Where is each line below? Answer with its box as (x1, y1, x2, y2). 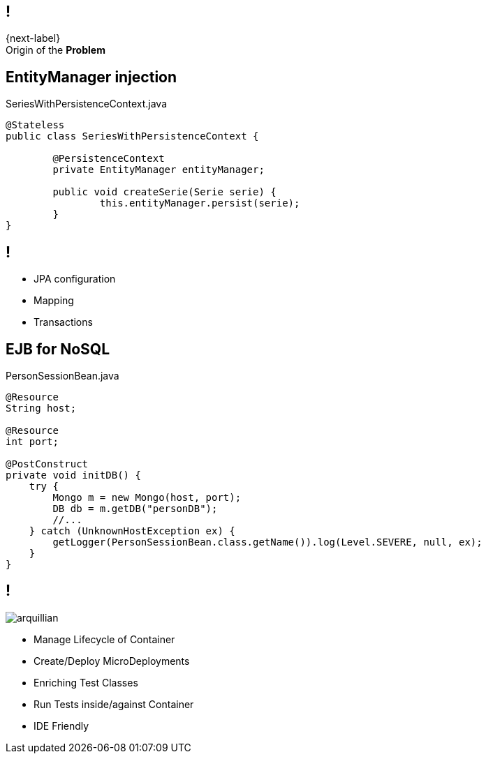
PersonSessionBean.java (6, 369, 119, 382)
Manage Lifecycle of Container (34, 633, 175, 645)
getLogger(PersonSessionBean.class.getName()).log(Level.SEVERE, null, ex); (52, 536, 483, 548)
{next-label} (6, 32, 61, 45)
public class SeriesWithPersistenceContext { (6, 130, 259, 142)
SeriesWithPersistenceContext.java (6, 98, 167, 110)
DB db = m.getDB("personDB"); (52, 502, 218, 514)
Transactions (34, 316, 93, 329)
